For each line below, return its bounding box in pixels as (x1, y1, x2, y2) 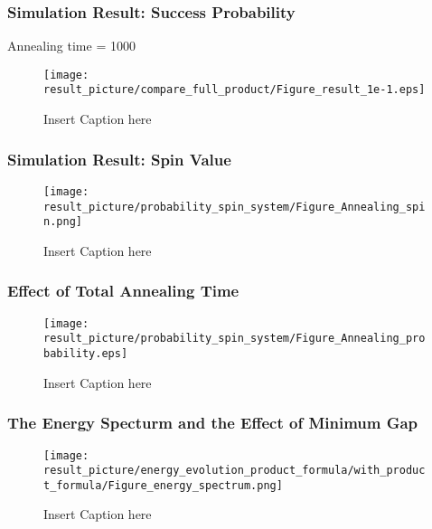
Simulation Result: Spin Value (7, 147, 231, 170)
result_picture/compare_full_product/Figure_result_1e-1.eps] (43, 83, 426, 97)
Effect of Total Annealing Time (7, 279, 239, 302)
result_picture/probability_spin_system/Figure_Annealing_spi (43, 200, 426, 213)
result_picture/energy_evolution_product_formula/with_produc (43, 464, 426, 477)
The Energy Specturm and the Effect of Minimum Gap (7, 411, 418, 434)
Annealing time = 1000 (7, 36, 136, 55)
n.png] (43, 215, 82, 229)
